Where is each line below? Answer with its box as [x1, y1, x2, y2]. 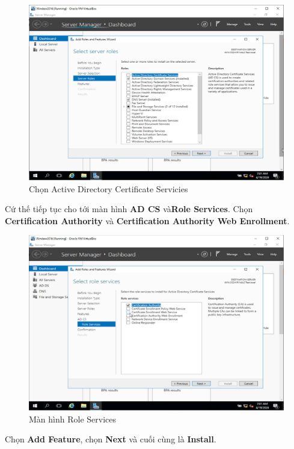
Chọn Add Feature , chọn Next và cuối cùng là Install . [5, 433, 216, 445]
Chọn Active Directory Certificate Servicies [29, 182, 188, 195]
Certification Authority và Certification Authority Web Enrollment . [5, 214, 290, 227]
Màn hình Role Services [29, 412, 116, 425]
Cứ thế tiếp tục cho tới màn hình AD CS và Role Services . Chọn [5, 203, 253, 215]
